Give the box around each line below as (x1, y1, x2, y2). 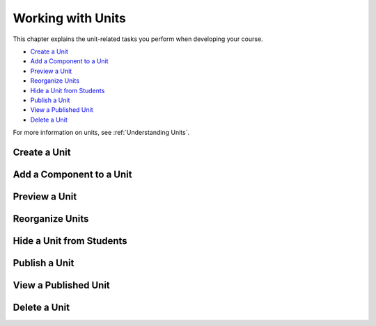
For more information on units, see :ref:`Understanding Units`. (13, 129, 190, 137)
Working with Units (13, 10, 127, 26)
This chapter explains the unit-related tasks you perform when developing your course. (13, 35, 264, 43)
